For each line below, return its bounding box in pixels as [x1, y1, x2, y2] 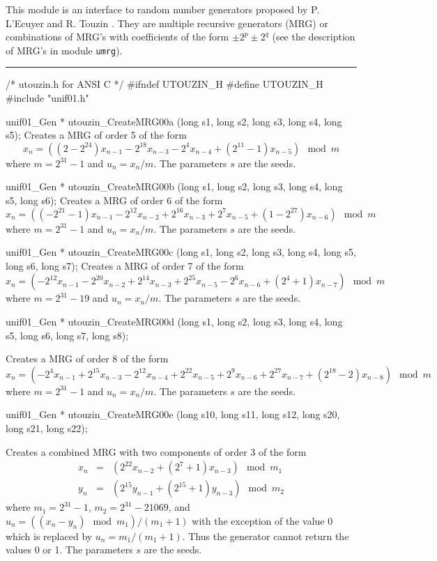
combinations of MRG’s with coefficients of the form [6, 29, 229, 44]
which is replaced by [6, 528, 93, 543]
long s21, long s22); [6, 420, 88, 435]
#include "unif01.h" [6, 91, 89, 105]
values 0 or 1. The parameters [6, 542, 133, 557]
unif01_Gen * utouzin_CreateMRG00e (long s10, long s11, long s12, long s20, [6, 407, 340, 422]
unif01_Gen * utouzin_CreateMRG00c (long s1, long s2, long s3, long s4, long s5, [6, 245, 356, 259]
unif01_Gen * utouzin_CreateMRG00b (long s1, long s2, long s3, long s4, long [6, 179, 343, 194]
